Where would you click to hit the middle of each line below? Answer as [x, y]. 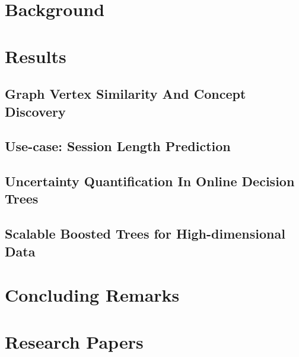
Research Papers [74, 341]
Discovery [35, 111]
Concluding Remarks [92, 295]
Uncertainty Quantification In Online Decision [150, 181]
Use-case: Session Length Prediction [118, 146]
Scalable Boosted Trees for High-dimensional [145, 234]
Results [36, 56]
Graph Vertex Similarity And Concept [125, 94]
